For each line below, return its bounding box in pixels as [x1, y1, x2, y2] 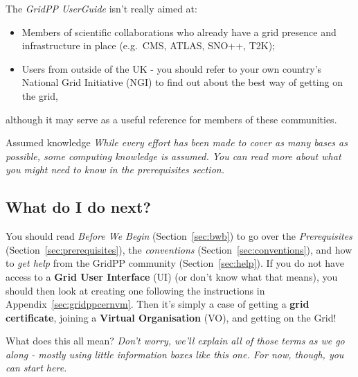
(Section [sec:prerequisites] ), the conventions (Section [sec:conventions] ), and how [6, 242, 352, 256]
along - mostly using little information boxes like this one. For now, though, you [6, 347, 344, 361]
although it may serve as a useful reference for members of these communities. [6, 112, 337, 126]
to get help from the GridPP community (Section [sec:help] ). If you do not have [6, 256, 344, 270]
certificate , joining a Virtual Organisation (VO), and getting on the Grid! [6, 310, 337, 324]
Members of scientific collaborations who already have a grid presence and [21, 24, 337, 39]
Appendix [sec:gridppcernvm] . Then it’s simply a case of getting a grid [6, 297, 310, 311]
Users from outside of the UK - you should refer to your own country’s [21, 61, 322, 76]
